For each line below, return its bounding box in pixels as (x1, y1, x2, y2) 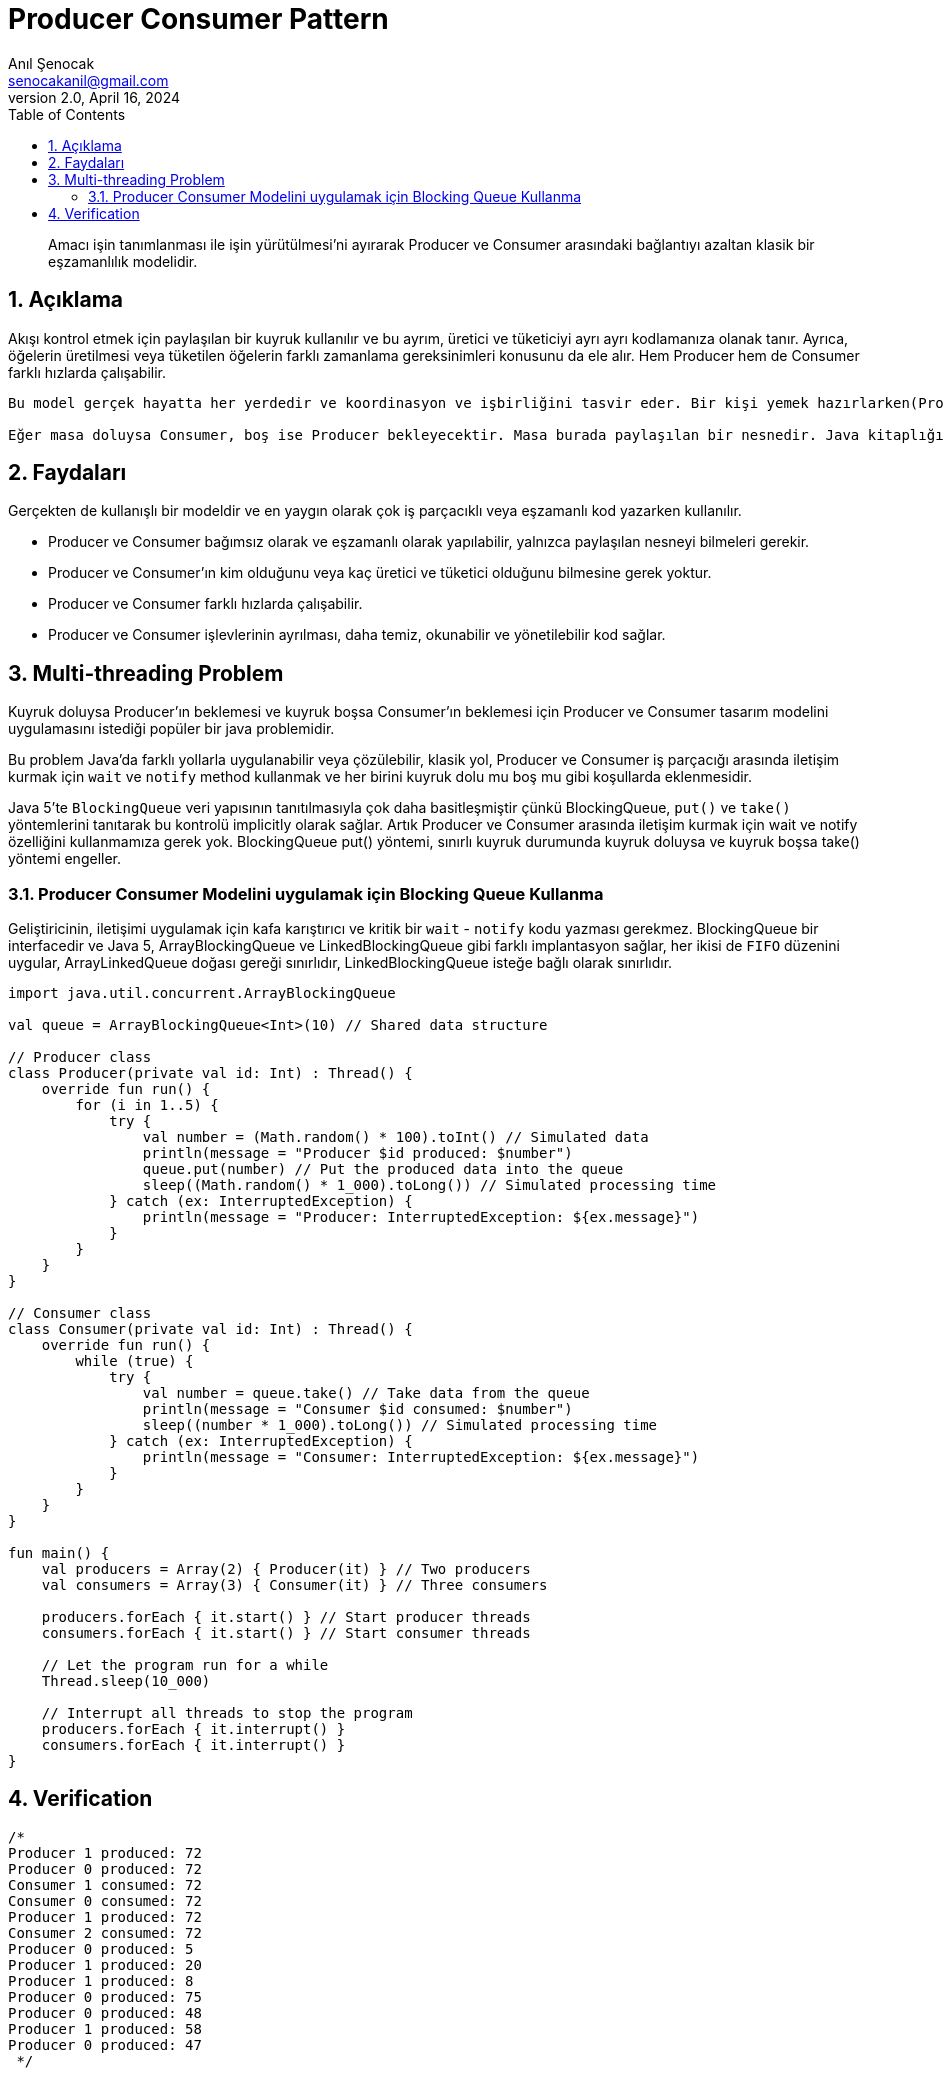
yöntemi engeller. (8, 850, 122, 868)
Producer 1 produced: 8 (8, 1972, 194, 1989)
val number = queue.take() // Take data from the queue (142, 1385, 590, 1402)
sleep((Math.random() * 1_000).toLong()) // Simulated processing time (142, 1177, 717, 1194)
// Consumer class (8, 1305, 152, 1322)
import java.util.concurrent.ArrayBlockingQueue (8, 985, 396, 1002)
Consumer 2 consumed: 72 (8, 1924, 202, 1941)
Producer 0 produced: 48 (8, 2004, 202, 2021)
